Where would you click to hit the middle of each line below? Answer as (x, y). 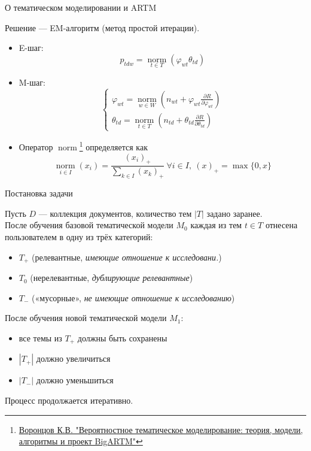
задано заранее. (234, 213)
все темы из (40, 338)
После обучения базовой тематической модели (89, 225)
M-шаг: (32, 82)
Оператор (36, 147)
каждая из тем (216, 225)
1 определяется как (113, 146)
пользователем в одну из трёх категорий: (79, 237)
